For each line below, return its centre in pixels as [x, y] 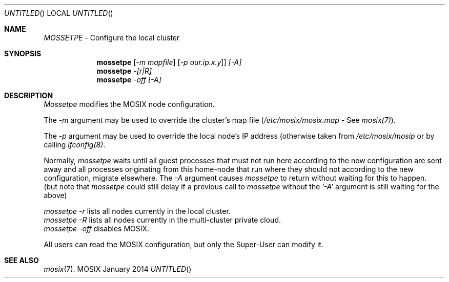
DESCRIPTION [29, 95]
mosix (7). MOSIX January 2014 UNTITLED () [118, 269]
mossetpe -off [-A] [129, 80]
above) [55, 195]
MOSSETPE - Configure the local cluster [112, 38]
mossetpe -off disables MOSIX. [97, 229]
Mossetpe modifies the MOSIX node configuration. [129, 104]
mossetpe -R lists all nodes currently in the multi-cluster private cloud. [162, 220]
